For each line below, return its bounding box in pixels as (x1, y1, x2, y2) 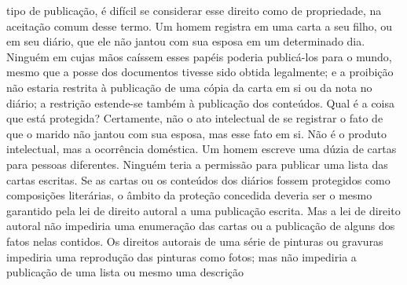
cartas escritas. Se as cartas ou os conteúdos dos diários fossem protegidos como (6, 171, 390, 188)
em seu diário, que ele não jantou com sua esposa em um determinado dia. (6, 33, 365, 49)
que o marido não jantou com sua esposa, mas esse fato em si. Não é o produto (6, 125, 387, 141)
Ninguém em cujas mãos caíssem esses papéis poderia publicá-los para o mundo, (6, 48, 392, 64)
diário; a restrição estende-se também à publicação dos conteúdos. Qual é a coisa (6, 94, 395, 111)
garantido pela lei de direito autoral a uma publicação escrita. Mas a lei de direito (6, 202, 401, 218)
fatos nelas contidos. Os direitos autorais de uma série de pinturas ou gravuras (6, 232, 383, 249)
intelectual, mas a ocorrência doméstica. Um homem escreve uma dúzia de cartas (6, 141, 397, 157)
